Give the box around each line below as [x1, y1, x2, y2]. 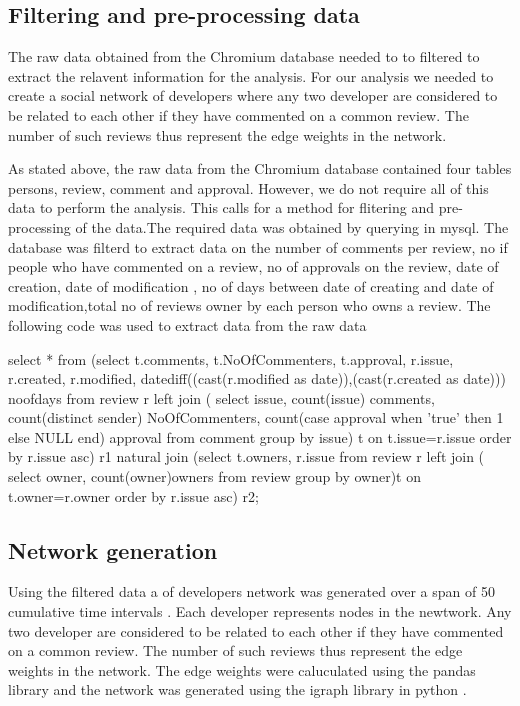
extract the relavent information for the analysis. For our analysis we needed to [8, 65, 494, 86]
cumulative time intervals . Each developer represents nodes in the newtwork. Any [8, 601, 512, 622]
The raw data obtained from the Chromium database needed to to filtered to [8, 46, 480, 67]
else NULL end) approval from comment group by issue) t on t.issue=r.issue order [8, 426, 512, 447]
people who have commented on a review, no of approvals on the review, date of [8, 256, 499, 277]
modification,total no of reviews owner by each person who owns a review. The [8, 295, 491, 316]
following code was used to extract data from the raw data [8, 314, 367, 335]
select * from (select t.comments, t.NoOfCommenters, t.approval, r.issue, [8, 348, 454, 369]
